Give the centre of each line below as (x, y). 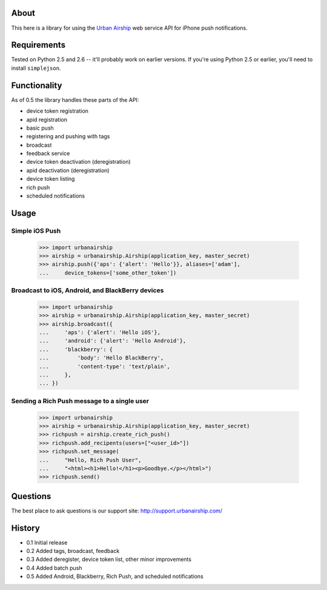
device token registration (58, 111)
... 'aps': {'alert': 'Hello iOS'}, (100, 333)
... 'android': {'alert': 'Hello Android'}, (113, 341)
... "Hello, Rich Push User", (90, 460)
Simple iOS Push (36, 230)
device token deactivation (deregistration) (79, 162)
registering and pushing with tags (68, 136)
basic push (40, 128)
